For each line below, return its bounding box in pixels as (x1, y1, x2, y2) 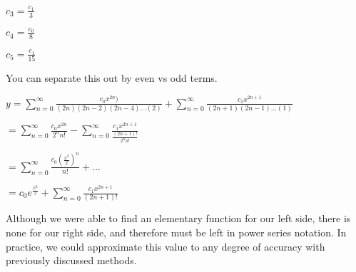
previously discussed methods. (6, 253, 137, 268)
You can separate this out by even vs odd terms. (6, 70, 218, 85)
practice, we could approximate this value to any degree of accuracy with (6, 239, 325, 253)
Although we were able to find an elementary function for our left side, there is (6, 211, 351, 226)
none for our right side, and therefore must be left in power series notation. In (6, 224, 347, 239)
